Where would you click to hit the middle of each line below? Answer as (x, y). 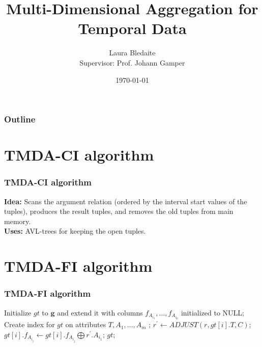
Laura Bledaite (132, 53)
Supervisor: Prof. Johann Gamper (132, 62)
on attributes (86, 324)
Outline (20, 119)
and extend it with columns (100, 312)
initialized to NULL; (213, 312)
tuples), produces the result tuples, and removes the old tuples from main (119, 211)
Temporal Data (132, 28)
